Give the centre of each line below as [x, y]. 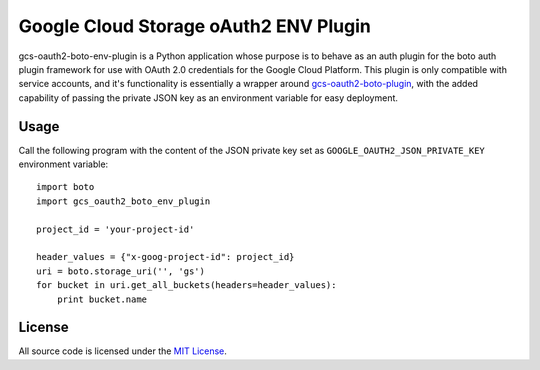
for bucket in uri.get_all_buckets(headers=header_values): [186, 285]
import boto [65, 187]
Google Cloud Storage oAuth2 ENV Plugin [195, 26]
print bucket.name [102, 299]
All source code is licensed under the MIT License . [122, 351]
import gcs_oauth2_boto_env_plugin [123, 201]
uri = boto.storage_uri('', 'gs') [120, 271]
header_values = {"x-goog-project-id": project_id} [165, 257]
